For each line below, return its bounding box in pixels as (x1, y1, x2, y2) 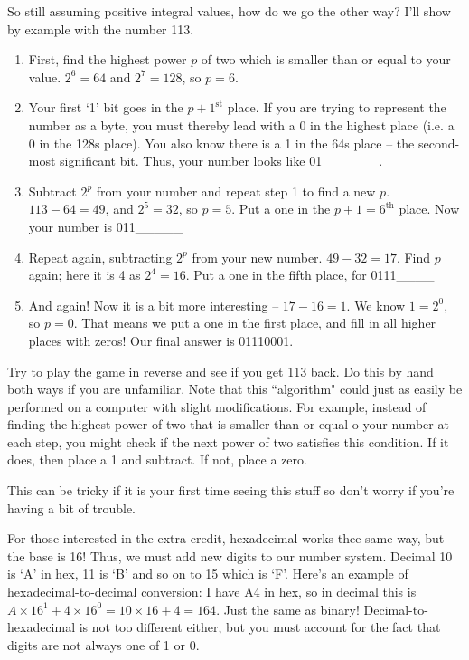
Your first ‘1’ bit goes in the (28, 98, 183, 117)
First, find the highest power (28, 50, 187, 69)
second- (417, 133, 460, 152)
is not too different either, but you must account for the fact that (79, 617, 441, 636)
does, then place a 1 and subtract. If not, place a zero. (7, 450, 307, 469)
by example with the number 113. (7, 19, 194, 38)
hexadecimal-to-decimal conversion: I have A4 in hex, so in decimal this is (7, 582, 417, 601)
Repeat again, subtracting (28, 247, 173, 266)
